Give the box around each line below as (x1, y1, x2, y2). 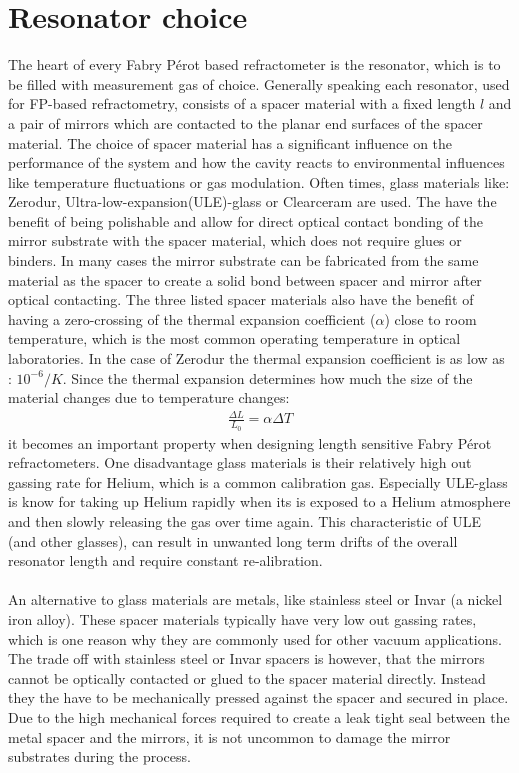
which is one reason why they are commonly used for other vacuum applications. (8, 628, 502, 649)
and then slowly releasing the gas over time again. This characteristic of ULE (8, 510, 482, 531)
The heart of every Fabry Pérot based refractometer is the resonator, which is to (8, 54, 501, 75)
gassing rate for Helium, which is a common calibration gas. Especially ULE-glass (8, 471, 508, 492)
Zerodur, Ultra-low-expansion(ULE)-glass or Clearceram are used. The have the (8, 191, 497, 212)
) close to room (384, 308, 477, 329)
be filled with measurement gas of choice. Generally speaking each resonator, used (8, 73, 510, 94)
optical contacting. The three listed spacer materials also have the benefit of (8, 289, 474, 310)
